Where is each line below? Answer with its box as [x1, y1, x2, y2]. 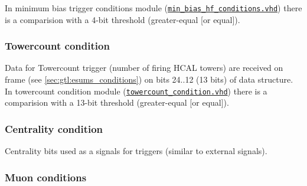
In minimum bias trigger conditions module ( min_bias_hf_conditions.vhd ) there [5, 2, 302, 14]
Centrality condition [5, 121, 103, 136]
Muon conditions [5, 169, 87, 184]
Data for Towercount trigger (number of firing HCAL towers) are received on [5, 61, 283, 74]
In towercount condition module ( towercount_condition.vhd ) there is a [5, 84, 267, 97]
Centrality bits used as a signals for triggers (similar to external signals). [5, 145, 267, 157]
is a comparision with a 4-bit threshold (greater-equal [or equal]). [5, 13, 240, 25]
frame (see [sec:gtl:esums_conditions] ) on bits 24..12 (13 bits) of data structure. [5, 73, 293, 86]
